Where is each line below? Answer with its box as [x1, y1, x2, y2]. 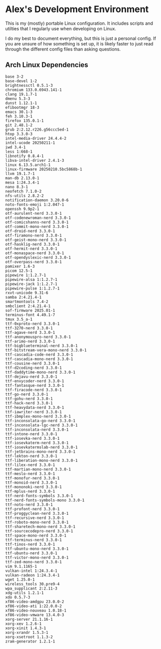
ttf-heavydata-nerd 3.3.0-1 [5, 405, 65, 410]
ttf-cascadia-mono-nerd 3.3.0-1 [5, 357, 73, 362]
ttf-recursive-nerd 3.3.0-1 [5, 515, 65, 520]
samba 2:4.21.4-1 [5, 294, 42, 300]
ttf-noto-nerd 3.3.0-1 [5, 502, 53, 507]
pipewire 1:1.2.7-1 [5, 272, 46, 278]
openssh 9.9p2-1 [5, 206, 39, 211]
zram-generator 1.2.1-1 [5, 639, 56, 644]
